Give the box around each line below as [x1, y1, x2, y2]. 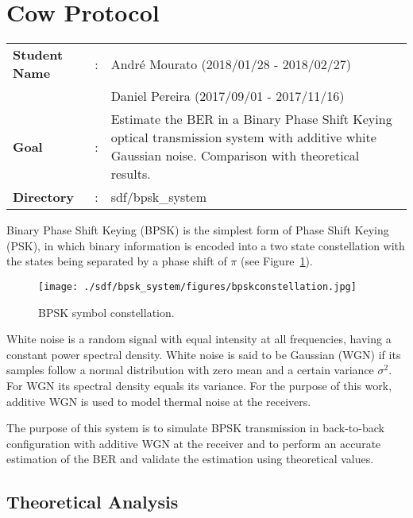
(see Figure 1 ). [241, 253, 313, 269]
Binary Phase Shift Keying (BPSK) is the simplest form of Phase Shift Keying [6, 222, 389, 238]
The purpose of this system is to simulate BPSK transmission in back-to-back [6, 419, 384, 436]
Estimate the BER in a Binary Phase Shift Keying [110, 110, 392, 129]
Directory [13, 187, 75, 207]
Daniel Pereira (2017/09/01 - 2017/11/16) [110, 87, 345, 106]
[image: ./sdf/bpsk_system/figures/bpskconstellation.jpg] [38, 280, 357, 292]
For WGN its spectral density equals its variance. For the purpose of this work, [6, 377, 392, 393]
